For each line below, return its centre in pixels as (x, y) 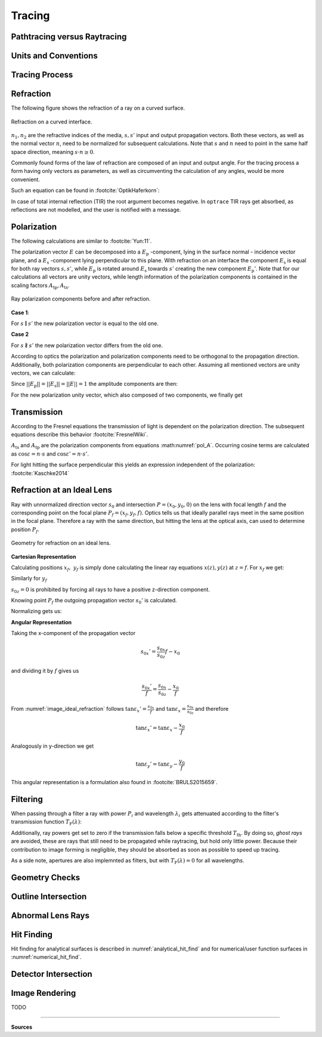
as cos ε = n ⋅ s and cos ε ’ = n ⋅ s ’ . (50, 454)
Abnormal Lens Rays (50, 915)
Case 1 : (20, 312)
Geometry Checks (46, 877)
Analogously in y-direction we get (52, 746)
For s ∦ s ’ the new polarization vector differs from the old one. (87, 345)
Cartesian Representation (44, 556)
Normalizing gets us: (36, 611)
